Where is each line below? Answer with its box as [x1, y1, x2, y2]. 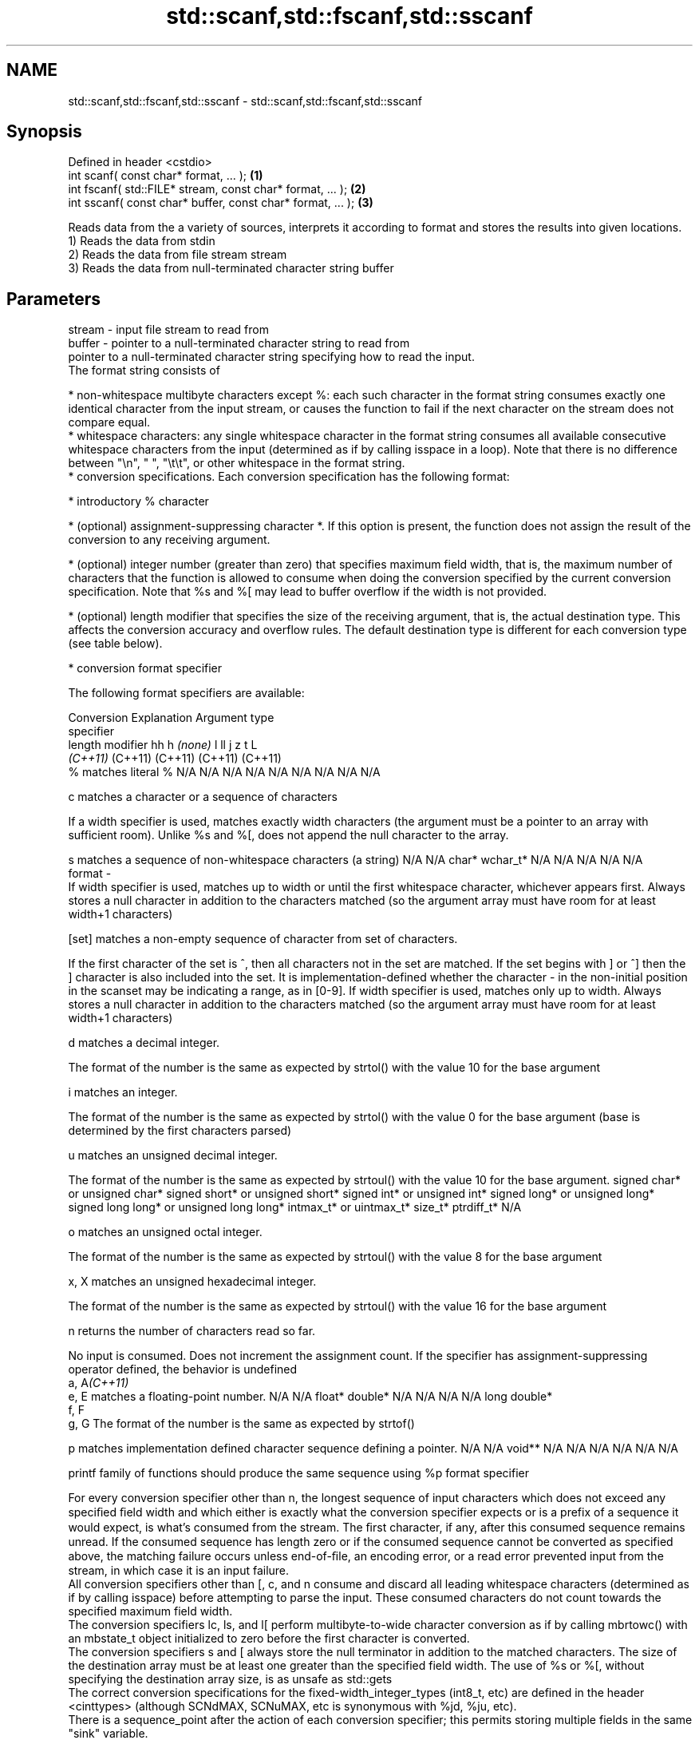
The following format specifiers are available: [68, 686, 305, 700]
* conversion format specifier [68, 661, 223, 676]
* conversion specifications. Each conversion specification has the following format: [68, 470, 510, 484]
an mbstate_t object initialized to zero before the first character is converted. [68, 1631, 470, 1646]
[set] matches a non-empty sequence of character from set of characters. [68, 932, 458, 946]
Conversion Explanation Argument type [68, 711, 274, 725]
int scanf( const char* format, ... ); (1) [68, 168, 263, 183]
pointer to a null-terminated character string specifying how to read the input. [68, 350, 475, 364]
